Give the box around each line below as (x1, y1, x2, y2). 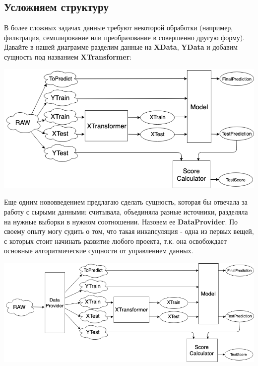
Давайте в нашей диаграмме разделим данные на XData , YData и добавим (4, 42, 238, 52)
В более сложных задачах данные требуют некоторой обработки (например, (4, 22, 233, 33)
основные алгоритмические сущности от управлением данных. (4, 245, 193, 256)
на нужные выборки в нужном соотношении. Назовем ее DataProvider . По (4, 216, 238, 226)
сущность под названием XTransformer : (4, 51, 132, 62)
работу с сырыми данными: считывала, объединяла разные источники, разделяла (4, 207, 248, 217)
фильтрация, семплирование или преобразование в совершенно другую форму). (4, 32, 245, 42)
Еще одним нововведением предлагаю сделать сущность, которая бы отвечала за (4, 197, 248, 207)
